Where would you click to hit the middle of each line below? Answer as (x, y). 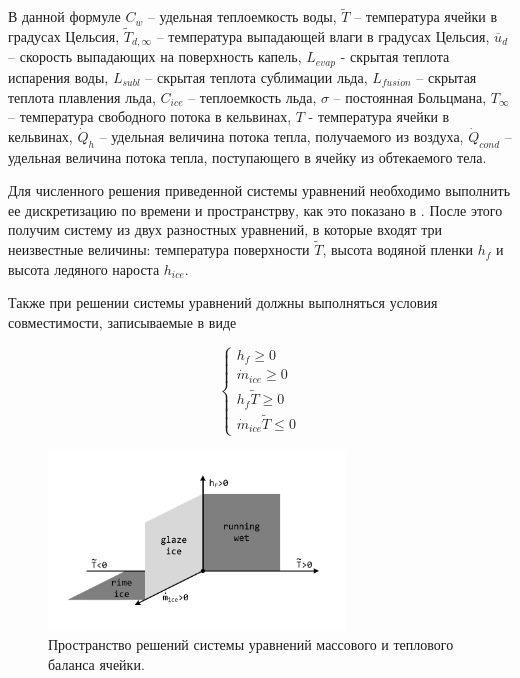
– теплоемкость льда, (252, 96)
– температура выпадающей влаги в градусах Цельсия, (323, 36)
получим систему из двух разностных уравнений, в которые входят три (225, 229)
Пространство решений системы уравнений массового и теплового (251, 644)
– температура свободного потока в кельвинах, (150, 116)
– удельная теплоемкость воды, (242, 16)
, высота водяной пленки (398, 249)
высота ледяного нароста (84, 268)
